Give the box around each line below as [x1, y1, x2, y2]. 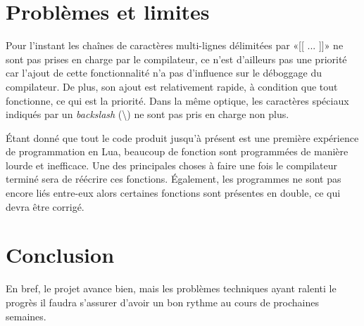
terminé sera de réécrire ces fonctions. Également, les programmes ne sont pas [6, 171, 341, 186]
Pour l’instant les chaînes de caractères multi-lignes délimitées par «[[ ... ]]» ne [6, 38, 344, 53]
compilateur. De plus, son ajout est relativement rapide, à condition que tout [6, 79, 338, 93]
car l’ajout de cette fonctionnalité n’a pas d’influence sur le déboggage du [6, 65, 322, 80]
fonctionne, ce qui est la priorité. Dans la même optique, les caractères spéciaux [6, 93, 349, 107]
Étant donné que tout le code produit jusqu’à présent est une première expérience [6, 130, 359, 145]
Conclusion [6, 240, 115, 269]
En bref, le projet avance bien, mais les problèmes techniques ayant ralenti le [6, 281, 337, 296]
